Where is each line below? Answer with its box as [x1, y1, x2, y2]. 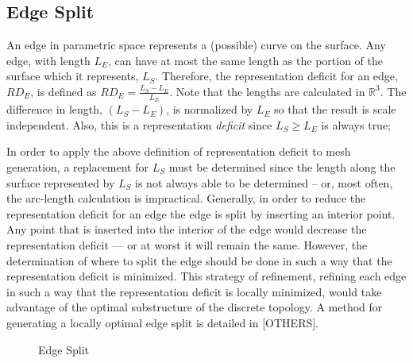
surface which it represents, [6, 68, 139, 84]
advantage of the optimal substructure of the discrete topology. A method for [6, 299, 383, 315]
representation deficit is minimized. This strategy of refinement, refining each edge [6, 268, 407, 284]
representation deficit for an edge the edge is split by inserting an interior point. [6, 205, 396, 222]
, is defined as [30, 83, 97, 99]
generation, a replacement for [6, 159, 149, 175]
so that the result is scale [274, 101, 396, 118]
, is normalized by [166, 101, 253, 118]
